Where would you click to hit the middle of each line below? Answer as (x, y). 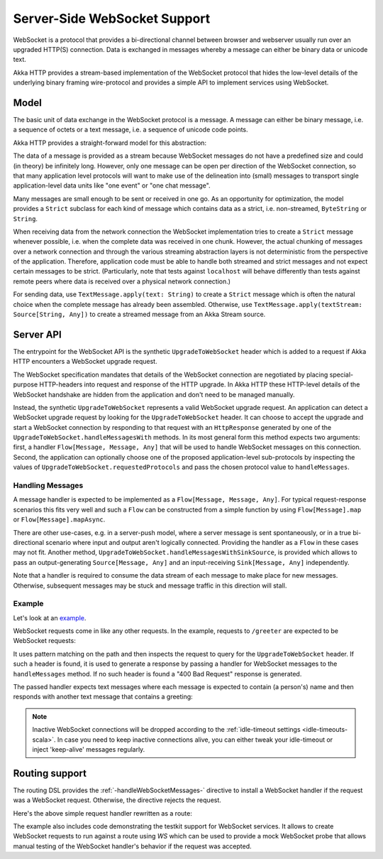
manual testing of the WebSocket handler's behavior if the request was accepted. (132, 846)
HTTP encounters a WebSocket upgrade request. (85, 362)
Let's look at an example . (50, 617)
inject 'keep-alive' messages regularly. (89, 749)
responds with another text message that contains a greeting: (103, 697)
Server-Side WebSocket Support (112, 18)
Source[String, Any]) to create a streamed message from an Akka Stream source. (139, 314)
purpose (26, 384)
